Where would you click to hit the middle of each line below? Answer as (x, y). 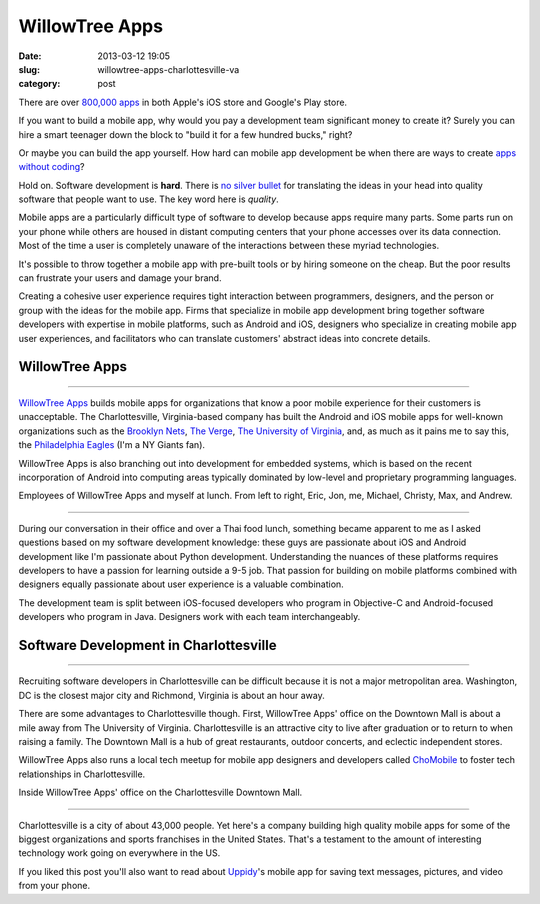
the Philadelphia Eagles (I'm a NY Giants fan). (111, 445)
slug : (29, 69)
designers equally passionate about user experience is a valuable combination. (181, 584)
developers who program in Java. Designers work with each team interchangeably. (189, 617)
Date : (30, 56)
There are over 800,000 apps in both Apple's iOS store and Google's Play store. (183, 102)
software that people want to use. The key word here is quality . (148, 199)
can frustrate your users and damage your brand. (120, 278)
